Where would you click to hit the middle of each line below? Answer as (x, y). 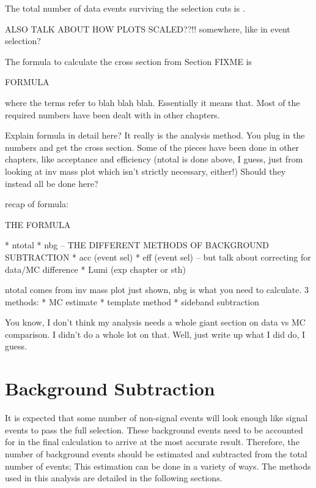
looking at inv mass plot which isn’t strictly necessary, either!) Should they (145, 171)
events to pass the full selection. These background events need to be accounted (154, 429)
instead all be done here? (52, 183)
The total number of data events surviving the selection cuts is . (125, 8)
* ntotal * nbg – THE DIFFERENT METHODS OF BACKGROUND (137, 245)
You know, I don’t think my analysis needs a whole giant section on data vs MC (155, 322)
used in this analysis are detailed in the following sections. (114, 478)
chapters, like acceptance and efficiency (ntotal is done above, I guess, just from (154, 159)
